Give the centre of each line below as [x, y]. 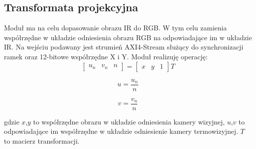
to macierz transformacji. [42, 140]
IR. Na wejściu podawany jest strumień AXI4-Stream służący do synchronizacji [124, 47]
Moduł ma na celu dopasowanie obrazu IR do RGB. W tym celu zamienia [115, 28]
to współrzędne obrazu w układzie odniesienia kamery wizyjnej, [129, 121]
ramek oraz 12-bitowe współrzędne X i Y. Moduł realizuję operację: [106, 56]
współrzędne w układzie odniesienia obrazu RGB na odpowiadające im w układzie [128, 37]
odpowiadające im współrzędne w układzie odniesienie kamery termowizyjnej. [121, 131]
